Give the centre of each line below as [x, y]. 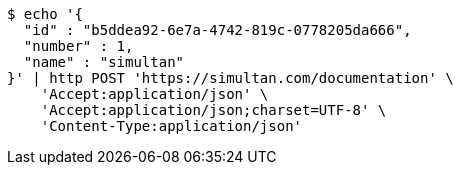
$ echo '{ [45, 14]
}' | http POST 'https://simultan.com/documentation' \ [230, 78]
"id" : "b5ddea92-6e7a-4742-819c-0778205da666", [217, 30]
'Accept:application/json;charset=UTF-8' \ [213, 110]
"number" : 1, [78, 46]
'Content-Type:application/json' [171, 126]
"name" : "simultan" [104, 62]
